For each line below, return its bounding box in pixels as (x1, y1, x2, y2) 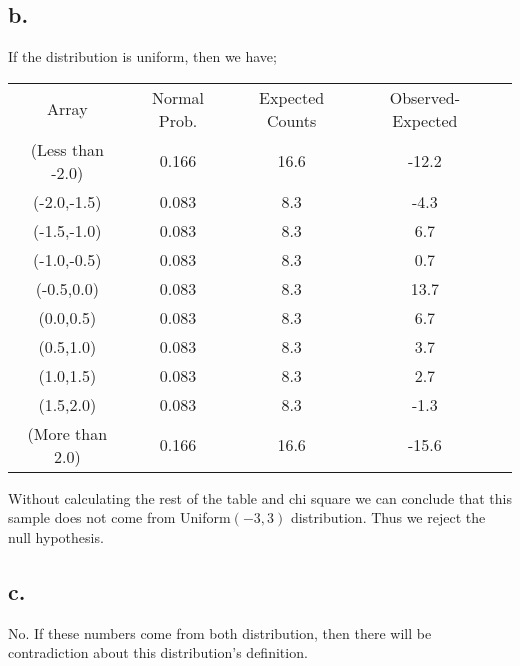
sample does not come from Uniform (8, 507, 231, 528)
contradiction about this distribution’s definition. (8, 642, 308, 663)
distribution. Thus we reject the (290, 507, 486, 528)
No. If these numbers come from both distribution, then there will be (8, 622, 432, 643)
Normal (151, 85, 205, 109)
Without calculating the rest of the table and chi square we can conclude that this (8, 487, 512, 508)
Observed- (389, 85, 461, 109)
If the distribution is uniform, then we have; (8, 46, 277, 67)
